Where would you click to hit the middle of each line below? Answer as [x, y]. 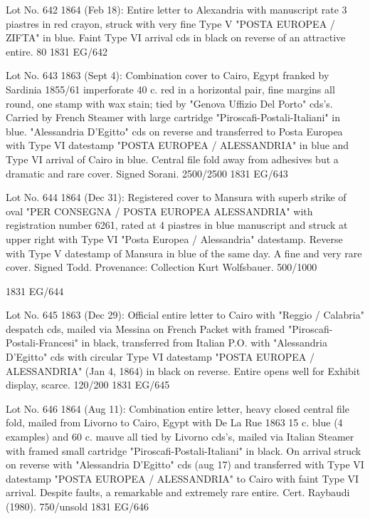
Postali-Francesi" [42, 343]
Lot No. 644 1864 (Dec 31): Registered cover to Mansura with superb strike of [176, 197]
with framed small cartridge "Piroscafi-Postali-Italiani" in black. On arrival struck [184, 450]
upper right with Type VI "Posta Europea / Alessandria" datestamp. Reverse [174, 238]
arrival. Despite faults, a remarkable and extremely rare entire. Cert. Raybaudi [178, 492]
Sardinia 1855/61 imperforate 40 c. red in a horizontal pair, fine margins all [170, 89]
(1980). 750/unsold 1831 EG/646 [78, 506]
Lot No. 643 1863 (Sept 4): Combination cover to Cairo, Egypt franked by [168, 75]
